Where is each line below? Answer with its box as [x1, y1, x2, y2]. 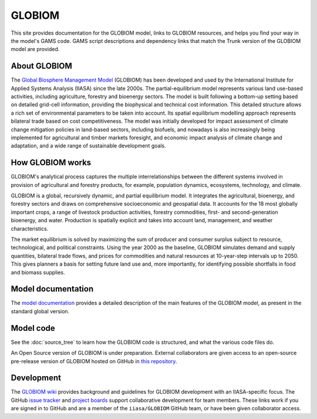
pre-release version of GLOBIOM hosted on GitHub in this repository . [11, 357, 177, 364]
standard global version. [11, 307, 70, 314]
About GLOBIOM [11, 61, 73, 71]
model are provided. [11, 46, 60, 53]
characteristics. [11, 225, 49, 232]
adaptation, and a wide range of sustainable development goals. [11, 142, 167, 149]
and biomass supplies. [11, 269, 66, 276]
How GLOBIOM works [11, 157, 92, 167]
